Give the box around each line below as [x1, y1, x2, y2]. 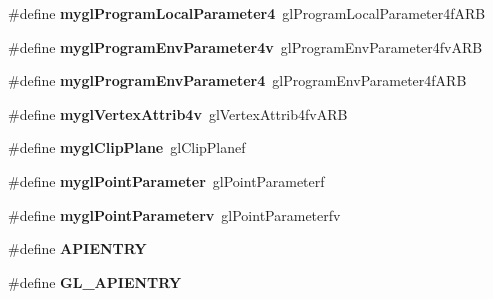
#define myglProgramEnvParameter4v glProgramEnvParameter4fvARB [8, 36, 483, 57]
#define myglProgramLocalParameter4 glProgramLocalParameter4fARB [8, 3, 486, 23]
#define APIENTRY [8, 238, 147, 259]
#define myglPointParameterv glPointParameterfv [8, 204, 341, 225]
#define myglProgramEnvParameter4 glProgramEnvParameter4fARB [8, 70, 467, 91]
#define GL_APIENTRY [8, 271, 182, 292]
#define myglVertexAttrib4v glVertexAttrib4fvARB [8, 103, 348, 124]
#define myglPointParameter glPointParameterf [8, 170, 325, 191]
